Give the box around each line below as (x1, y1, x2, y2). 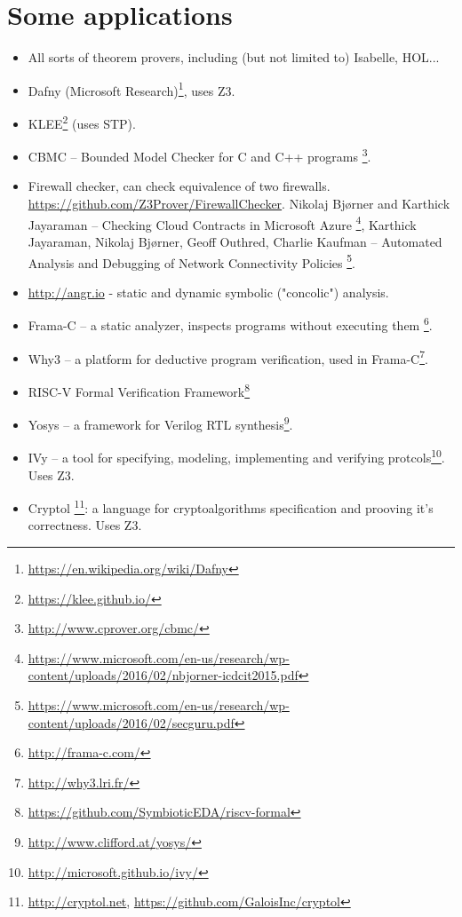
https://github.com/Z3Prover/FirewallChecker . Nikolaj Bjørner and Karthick (28, 194, 450, 213)
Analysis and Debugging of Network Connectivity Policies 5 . (28, 250, 355, 272)
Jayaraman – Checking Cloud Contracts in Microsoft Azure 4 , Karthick (28, 212, 417, 233)
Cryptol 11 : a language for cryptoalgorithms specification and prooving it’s (28, 496, 434, 517)
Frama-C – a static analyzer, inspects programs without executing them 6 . (28, 313, 433, 334)
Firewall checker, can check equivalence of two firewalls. (28, 177, 331, 195)
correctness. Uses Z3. (28, 516, 142, 534)
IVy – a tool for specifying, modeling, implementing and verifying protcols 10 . (28, 446, 445, 466)
